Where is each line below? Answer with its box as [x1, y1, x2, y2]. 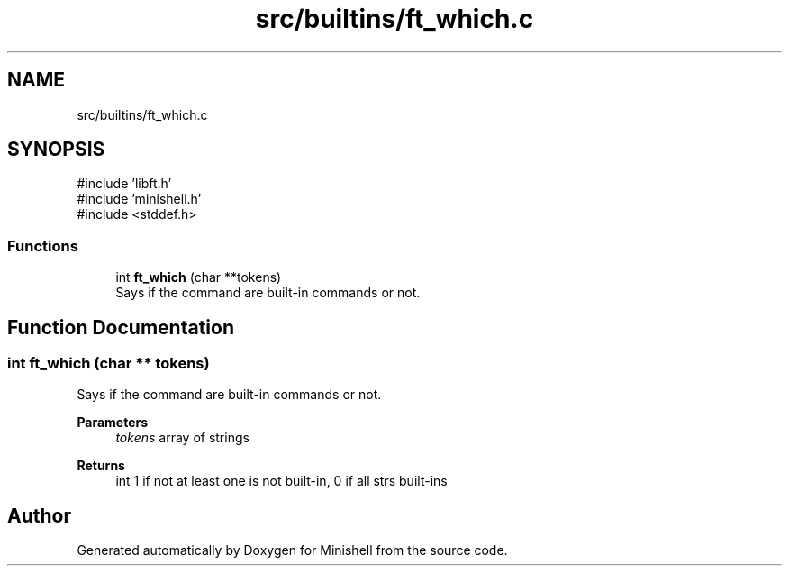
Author [7, 504, 71, 527]
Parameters [77, 414, 149, 431]
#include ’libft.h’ [77, 176, 172, 192]
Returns [77, 458, 125, 474]
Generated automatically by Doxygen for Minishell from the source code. [77, 542, 508, 559]
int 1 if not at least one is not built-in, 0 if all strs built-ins [115, 473, 448, 489]
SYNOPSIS [7, 138, 105, 161]
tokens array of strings [115, 430, 249, 446]
